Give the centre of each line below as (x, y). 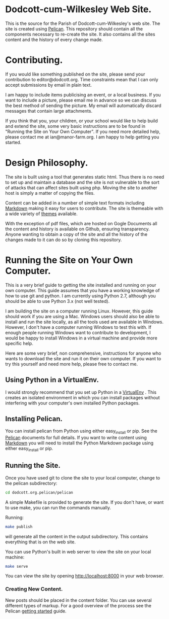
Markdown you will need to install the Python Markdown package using (79, 443)
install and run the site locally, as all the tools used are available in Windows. (84, 322)
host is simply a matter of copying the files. (50, 193)
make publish (19, 527)
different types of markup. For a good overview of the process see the (78, 605)
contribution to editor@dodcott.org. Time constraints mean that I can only (82, 79)
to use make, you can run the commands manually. (58, 507)
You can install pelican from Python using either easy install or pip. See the (81, 432)
